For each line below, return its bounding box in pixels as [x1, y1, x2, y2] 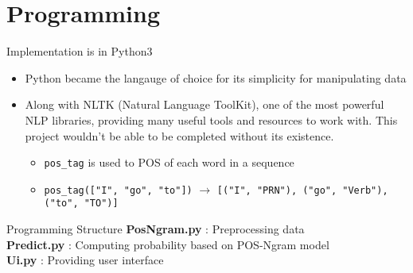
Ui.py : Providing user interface [6, 252, 164, 268]
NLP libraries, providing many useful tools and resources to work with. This [25, 111, 398, 128]
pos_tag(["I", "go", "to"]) [44, 184, 193, 196]
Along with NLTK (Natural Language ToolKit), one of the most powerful [25, 96, 384, 113]
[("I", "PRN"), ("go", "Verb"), [216, 184, 388, 196]
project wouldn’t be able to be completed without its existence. [25, 127, 334, 144]
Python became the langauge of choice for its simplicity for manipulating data [25, 69, 407, 86]
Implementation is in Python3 [6, 43, 153, 60]
